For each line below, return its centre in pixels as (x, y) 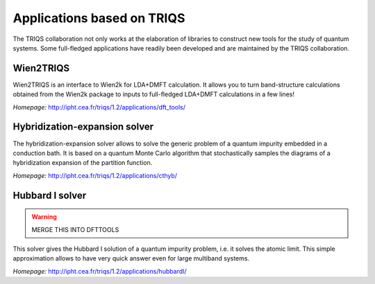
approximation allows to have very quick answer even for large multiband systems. (131, 258)
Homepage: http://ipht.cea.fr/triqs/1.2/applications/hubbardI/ (100, 271)
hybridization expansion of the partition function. (83, 163)
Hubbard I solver (50, 195)
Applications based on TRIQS (99, 18)
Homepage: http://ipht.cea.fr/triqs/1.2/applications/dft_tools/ (99, 107)
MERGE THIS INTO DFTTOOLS (75, 229)
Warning (44, 217)
